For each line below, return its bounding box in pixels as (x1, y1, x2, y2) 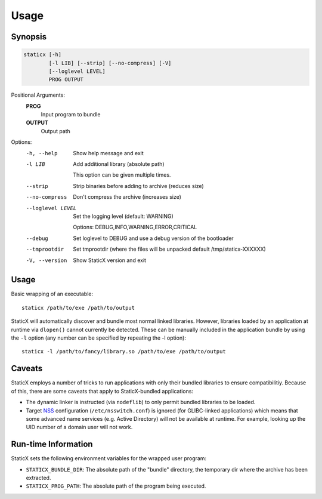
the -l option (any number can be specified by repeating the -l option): (11, 334, 186, 341)
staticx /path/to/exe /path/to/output (21, 304, 135, 311)
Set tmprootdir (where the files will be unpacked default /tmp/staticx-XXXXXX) (73, 245, 267, 253)
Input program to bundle (41, 111, 101, 118)
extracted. (26, 474, 51, 481)
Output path (41, 127, 71, 134)
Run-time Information (11, 439, 93, 449)
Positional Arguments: (11, 91, 65, 98)
